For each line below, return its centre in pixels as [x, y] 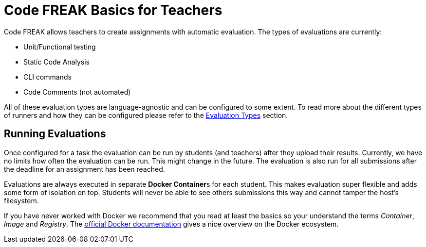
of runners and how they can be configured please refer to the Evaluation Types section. [146, 115]
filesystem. [21, 200]
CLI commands [47, 77]
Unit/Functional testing [60, 47]
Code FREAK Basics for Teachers [113, 10]
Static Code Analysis [56, 62]
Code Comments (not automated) [77, 92]
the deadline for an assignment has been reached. [84, 169]
